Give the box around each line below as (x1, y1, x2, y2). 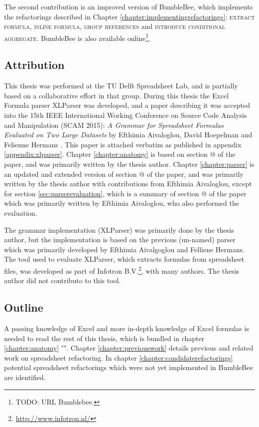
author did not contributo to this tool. (4, 275, 121, 286)
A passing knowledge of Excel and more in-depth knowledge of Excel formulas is (4, 323, 249, 333)
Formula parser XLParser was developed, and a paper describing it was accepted (4, 100, 250, 110)
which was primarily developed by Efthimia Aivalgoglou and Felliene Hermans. (4, 244, 245, 254)
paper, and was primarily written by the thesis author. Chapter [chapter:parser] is (4, 158, 255, 169)
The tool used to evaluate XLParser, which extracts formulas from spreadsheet (4, 254, 245, 264)
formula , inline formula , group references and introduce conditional (4, 21, 225, 31)
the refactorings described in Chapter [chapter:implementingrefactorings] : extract (4, 11, 255, 21)
